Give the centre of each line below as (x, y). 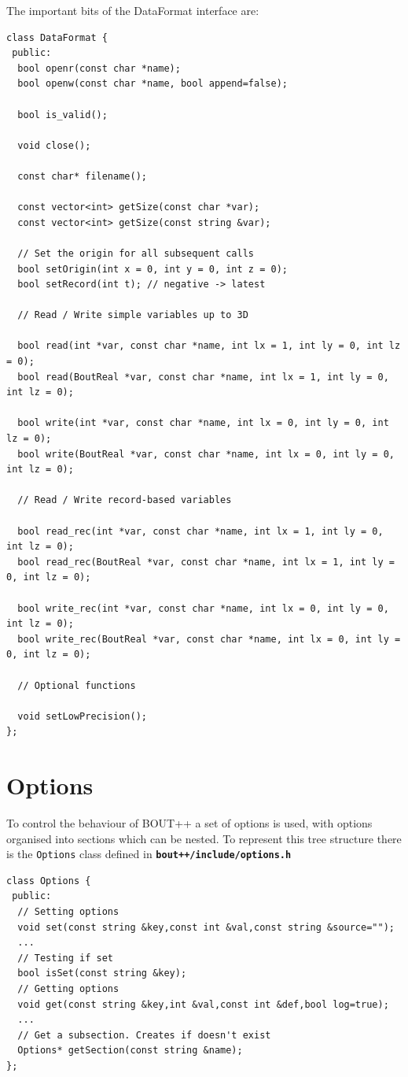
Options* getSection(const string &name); (130, 1051)
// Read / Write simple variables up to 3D (133, 315)
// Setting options (68, 912)
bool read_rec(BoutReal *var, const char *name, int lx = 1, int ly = (206, 562)
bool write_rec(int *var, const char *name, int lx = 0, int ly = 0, (203, 608)
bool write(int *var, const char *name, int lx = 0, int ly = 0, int (203, 423)
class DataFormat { (57, 37)
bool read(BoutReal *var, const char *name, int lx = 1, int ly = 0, (203, 377)
